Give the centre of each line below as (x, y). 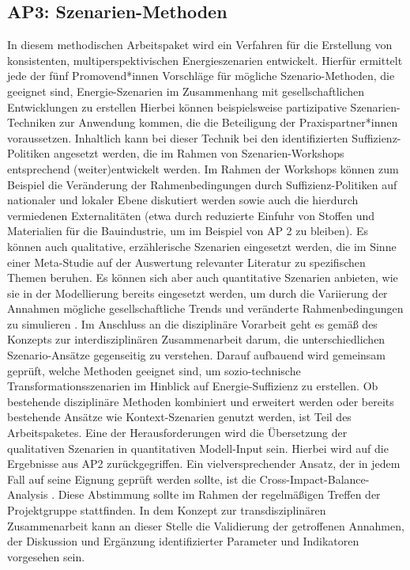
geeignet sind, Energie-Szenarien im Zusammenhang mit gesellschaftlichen (186, 91)
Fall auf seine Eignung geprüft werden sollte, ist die (132, 479)
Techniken (32, 122)
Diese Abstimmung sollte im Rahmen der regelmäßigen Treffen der (219, 494)
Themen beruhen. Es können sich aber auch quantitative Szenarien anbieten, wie (203, 277)
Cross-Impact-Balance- (314, 479)
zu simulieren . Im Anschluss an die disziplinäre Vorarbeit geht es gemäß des (192, 323)
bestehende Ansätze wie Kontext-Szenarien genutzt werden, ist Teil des (179, 417)
